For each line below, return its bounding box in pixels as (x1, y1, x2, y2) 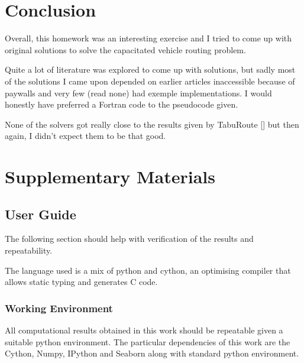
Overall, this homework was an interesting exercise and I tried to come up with (5, 32, 292, 44)
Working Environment (5, 300, 113, 315)
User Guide (5, 205, 76, 223)
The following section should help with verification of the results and (5, 232, 254, 245)
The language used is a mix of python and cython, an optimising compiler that (5, 264, 291, 276)
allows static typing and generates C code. (5, 276, 158, 288)
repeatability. (5, 244, 53, 257)
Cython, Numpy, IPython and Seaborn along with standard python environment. (5, 347, 299, 359)
